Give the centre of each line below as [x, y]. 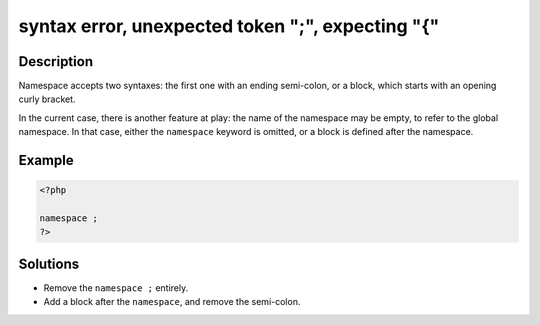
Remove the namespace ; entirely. [116, 287]
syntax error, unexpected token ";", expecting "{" [229, 26]
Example [46, 160]
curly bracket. [47, 99]
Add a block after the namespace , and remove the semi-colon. [172, 302]
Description [56, 61]
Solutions [49, 263]
